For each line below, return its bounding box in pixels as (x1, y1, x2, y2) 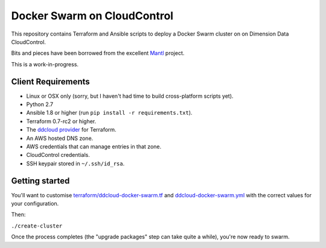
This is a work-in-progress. (11, 60, 78, 68)
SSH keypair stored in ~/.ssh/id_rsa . (26, 160, 125, 167)
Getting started (11, 176, 70, 186)
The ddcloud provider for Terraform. (26, 126, 117, 133)
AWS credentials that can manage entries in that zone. (26, 142, 162, 150)
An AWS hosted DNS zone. (26, 135, 94, 142)
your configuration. (11, 200, 59, 208)
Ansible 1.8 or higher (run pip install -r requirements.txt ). (26, 109, 193, 116)
